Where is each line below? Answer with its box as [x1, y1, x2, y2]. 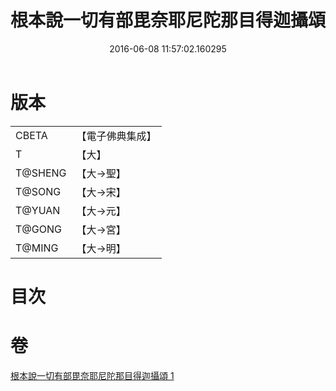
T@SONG [15, 184, 62, 198]
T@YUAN [15, 203, 61, 217]
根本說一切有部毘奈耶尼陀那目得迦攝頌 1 [10, 369, 175, 381]
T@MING [15, 241, 59, 255]
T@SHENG [15, 166, 67, 180]
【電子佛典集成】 [76, 129, 157, 143]
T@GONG [15, 222, 62, 236]
